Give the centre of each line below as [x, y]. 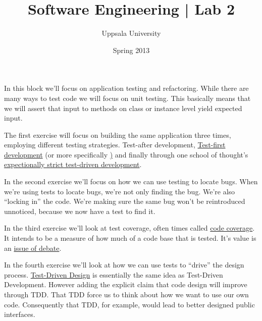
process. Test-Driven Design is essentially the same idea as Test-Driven [114, 274]
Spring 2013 [131, 50]
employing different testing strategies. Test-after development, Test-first [115, 145]
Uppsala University [131, 33]
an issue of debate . [33, 248]
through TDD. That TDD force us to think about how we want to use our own [126, 294]
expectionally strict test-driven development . [73, 164]
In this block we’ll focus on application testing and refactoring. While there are [126, 88]
